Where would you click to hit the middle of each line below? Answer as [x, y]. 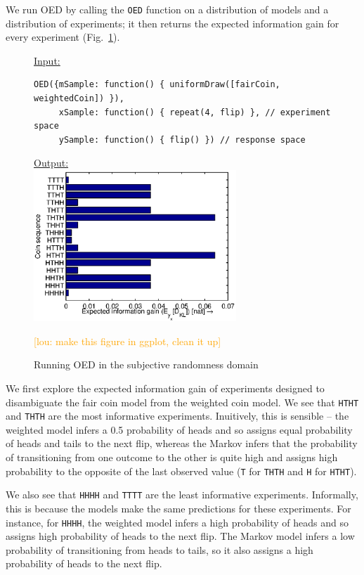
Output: [51, 163]
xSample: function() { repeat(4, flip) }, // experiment [195, 112]
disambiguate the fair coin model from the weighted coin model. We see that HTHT [182, 402]
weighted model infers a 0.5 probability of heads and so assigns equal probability [179, 429]
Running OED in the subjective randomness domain [146, 364]
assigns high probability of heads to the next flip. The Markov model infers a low [180, 536]
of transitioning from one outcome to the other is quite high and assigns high [172, 457]
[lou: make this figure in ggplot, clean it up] [128, 341]
